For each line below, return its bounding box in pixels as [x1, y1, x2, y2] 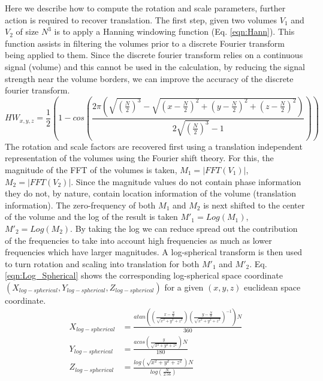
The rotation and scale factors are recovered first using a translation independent [5, 140, 303, 152]
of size [16, 25, 39, 38]
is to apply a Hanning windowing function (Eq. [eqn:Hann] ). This [54, 25, 295, 38]
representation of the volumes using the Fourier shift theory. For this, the [5, 152, 274, 164]
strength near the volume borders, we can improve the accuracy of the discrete [5, 72, 294, 84]
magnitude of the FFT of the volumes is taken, [5, 163, 177, 176]
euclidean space [244, 280, 301, 293]
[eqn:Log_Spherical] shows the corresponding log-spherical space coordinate [5, 269, 283, 282]
